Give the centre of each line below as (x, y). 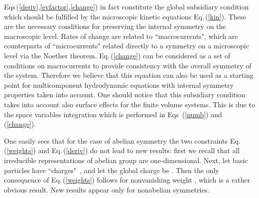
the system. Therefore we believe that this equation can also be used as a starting (129, 75)
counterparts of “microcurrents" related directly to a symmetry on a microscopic (127, 46)
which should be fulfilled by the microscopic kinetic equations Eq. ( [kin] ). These (125, 16)
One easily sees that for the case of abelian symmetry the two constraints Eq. (122, 140)
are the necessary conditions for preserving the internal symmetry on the (115, 26)
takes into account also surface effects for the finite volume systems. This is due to (129, 104)
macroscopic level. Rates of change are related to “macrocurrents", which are (121, 36)
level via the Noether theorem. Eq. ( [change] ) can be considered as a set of (117, 55)
